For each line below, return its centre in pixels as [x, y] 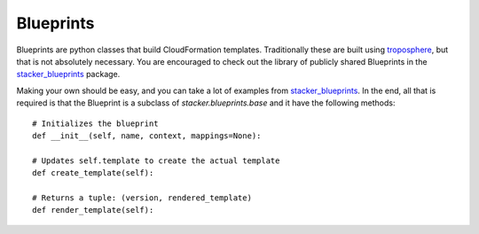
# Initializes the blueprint [95, 123]
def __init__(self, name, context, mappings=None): [147, 136]
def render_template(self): [93, 210]
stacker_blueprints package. [68, 74]
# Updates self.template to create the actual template [156, 160]
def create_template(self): [93, 173]
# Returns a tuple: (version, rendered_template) [142, 198]
